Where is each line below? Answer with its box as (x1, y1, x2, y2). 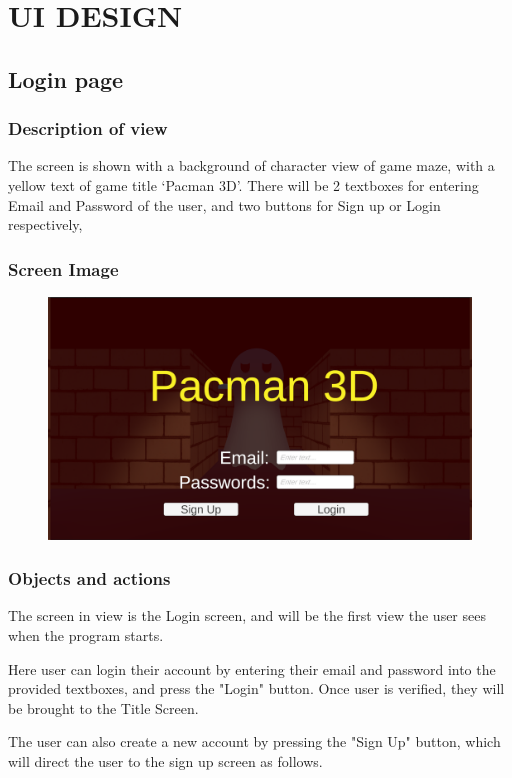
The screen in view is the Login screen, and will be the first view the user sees (8, 605, 486, 626)
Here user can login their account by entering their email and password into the (8, 658, 496, 679)
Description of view (8, 116, 168, 141)
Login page (8, 63, 124, 94)
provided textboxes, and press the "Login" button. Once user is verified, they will (8, 678, 505, 699)
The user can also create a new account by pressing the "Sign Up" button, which (8, 731, 501, 752)
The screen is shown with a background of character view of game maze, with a (8, 155, 495, 176)
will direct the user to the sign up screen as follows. (8, 750, 323, 771)
